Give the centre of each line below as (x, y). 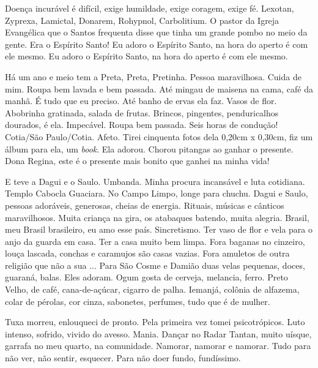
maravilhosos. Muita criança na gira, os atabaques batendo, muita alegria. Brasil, (157, 217)
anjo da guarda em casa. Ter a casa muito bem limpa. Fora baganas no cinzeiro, (155, 241)
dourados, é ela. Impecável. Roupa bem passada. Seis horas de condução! (142, 125)
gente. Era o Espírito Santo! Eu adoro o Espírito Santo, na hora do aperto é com (157, 44)
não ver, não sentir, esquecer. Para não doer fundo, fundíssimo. (123, 358)
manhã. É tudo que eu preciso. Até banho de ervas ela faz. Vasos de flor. (141, 101)
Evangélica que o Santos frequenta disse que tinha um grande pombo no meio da (156, 32)
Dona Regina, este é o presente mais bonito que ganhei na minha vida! (137, 161)
